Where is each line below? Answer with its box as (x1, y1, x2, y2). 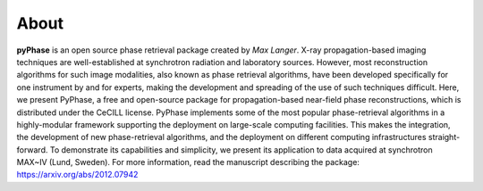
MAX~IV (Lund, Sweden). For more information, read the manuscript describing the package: (16, 157, 360, 168)
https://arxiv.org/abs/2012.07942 (16, 170, 139, 180)
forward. (16, 144, 48, 155)
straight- (428, 132, 461, 143)
